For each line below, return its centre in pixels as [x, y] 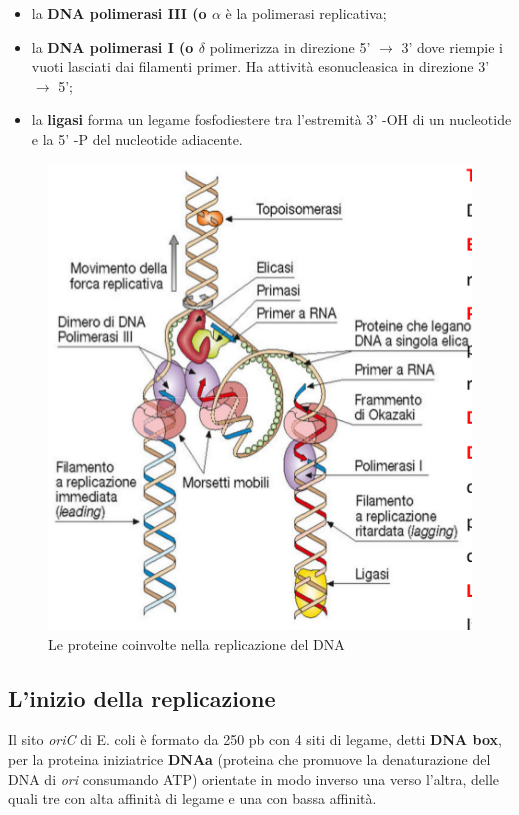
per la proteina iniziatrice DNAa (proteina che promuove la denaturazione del [249, 758]
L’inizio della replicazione [142, 697]
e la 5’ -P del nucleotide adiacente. [137, 138]
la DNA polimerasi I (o [112, 46]
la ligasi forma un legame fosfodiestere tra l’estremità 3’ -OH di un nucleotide [271, 119]
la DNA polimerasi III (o [119, 13]
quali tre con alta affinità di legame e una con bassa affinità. [192, 798]
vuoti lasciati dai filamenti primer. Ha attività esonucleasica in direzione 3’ [260, 66]
